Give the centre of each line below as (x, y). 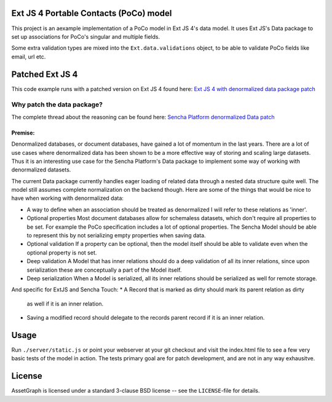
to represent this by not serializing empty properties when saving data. (116, 235)
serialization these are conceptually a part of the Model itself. (104, 270)
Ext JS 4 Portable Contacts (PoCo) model (92, 13)
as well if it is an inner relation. (65, 304)
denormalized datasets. (41, 170)
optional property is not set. (62, 253)
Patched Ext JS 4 (45, 74)
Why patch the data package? (57, 104)
